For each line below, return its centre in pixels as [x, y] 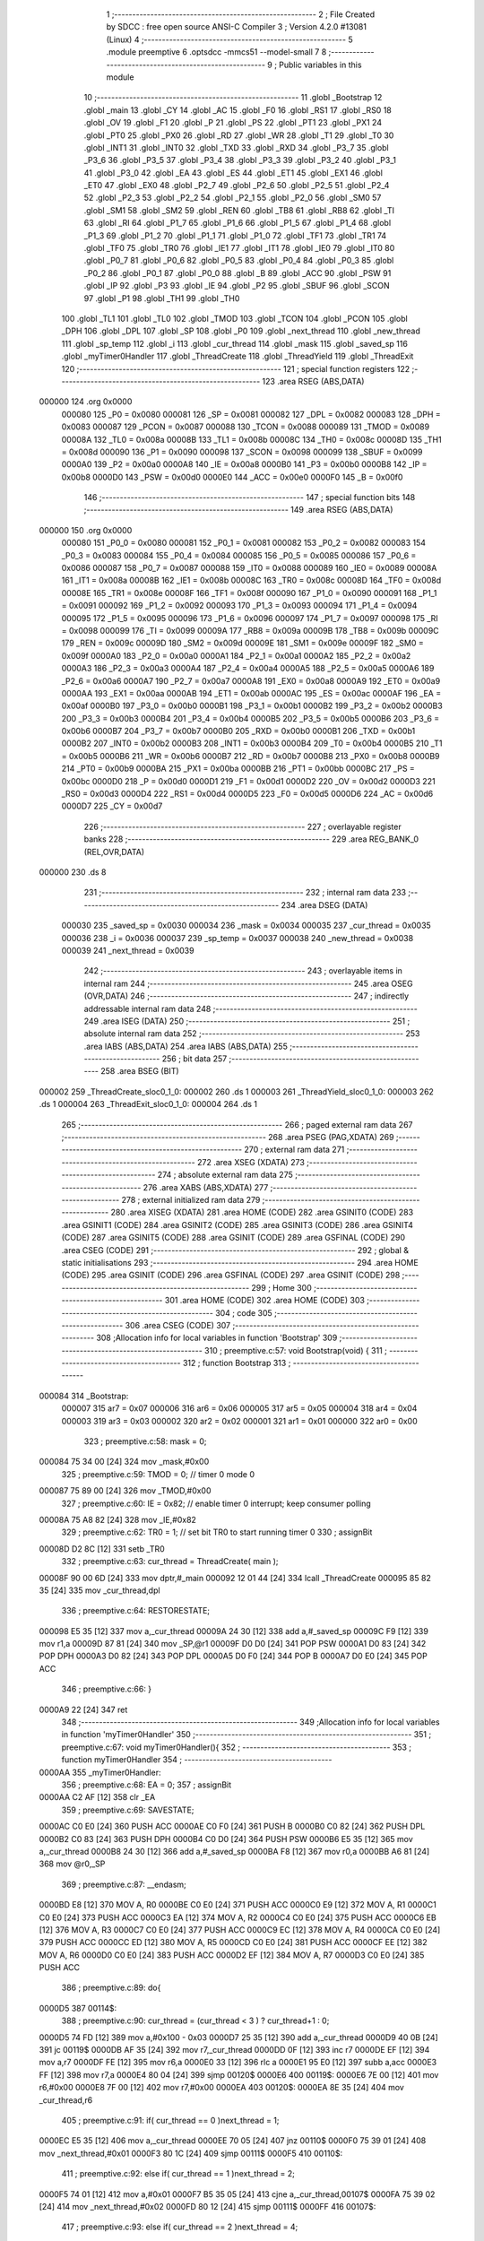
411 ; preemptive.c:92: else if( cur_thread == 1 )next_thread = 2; [178, 2174]
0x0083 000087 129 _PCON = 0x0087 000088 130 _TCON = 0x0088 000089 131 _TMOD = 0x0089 [246, 427]
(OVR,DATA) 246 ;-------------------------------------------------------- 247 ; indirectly [246, 996]
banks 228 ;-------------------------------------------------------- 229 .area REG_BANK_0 [251, 839]
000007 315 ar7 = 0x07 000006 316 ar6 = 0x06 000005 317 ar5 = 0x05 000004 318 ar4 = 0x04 [239, 1408]
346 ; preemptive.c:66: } [107, 1689]
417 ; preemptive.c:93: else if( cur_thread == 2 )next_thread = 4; [180, 2227]
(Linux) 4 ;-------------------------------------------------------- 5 [229, 39]
